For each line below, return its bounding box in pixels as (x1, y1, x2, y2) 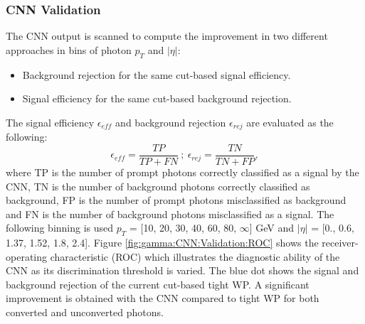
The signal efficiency (6, 114, 95, 129)
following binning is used (6, 220, 114, 235)
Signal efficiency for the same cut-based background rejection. (22, 91, 292, 106)
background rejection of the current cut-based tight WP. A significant (6, 276, 310, 291)
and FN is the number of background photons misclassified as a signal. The (6, 206, 334, 221)
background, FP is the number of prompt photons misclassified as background (6, 193, 347, 207)
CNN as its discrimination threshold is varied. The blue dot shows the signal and (6, 263, 359, 278)
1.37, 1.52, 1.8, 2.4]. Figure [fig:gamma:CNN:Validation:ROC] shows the (6, 235, 319, 250)
